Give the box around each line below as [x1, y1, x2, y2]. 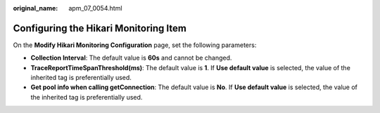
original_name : [13, 4, 58, 12]
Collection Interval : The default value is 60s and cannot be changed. [30, 53, 232, 62]
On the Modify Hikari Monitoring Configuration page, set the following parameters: [13, 41, 257, 49]
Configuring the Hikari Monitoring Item [13, 22, 186, 34]
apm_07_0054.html [68, 4, 122, 12]
